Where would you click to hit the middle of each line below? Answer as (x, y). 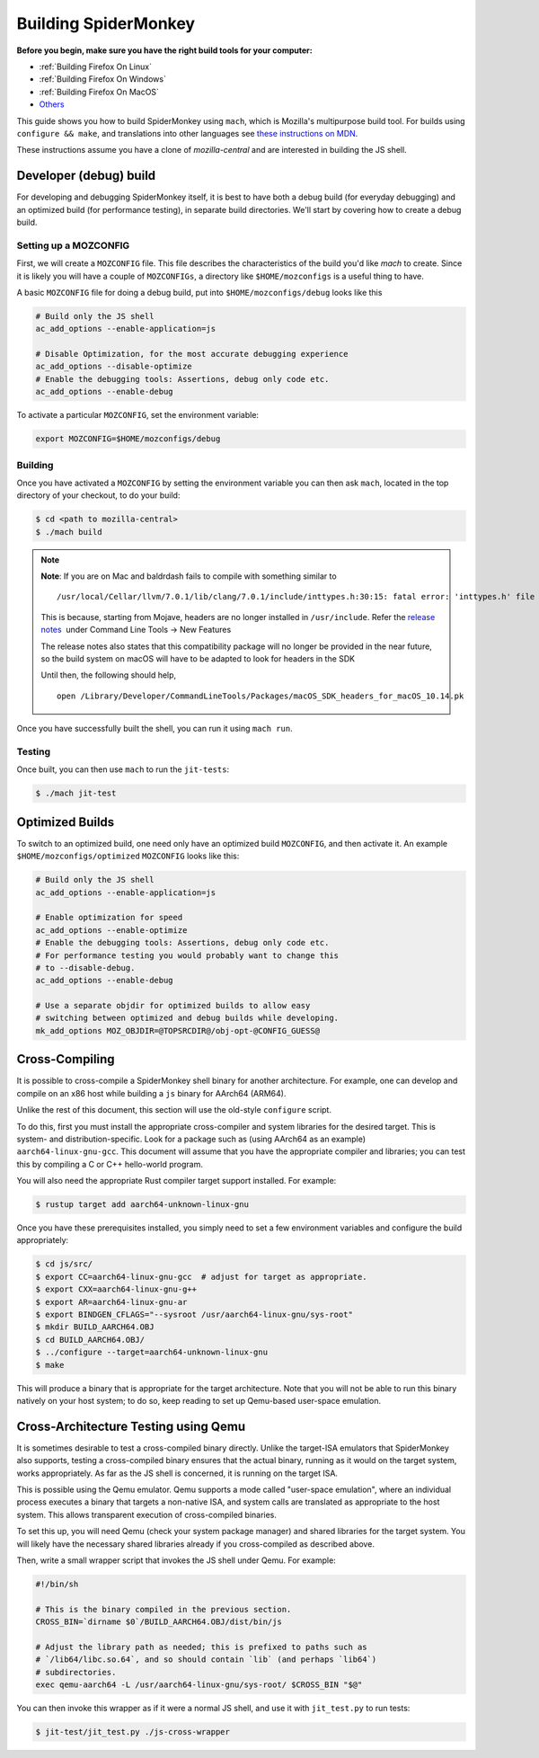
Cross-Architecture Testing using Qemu (131, 1426)
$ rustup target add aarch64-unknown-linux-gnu (142, 1205)
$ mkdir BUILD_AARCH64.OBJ (95, 1327)
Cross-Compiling (66, 1059)
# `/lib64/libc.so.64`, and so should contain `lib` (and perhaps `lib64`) (206, 1660)
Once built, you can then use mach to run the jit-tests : (123, 769)
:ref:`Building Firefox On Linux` (96, 67)
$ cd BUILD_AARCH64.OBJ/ (90, 1340)
